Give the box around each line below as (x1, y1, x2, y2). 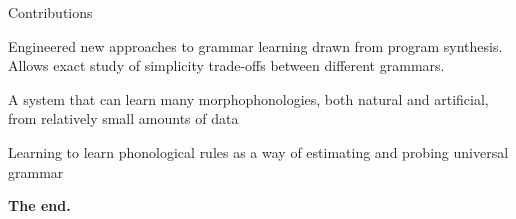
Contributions (8, 2, 93, 22)
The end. (8, 195, 71, 216)
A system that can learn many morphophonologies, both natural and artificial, (8, 88, 489, 109)
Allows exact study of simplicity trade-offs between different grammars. (8, 55, 445, 76)
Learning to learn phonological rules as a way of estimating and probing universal (8, 141, 509, 162)
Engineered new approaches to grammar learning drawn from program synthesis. (8, 35, 503, 56)
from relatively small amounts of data (8, 108, 239, 129)
